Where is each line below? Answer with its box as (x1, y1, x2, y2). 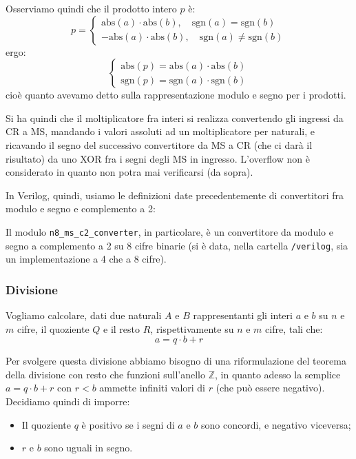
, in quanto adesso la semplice (215, 367, 341, 381)
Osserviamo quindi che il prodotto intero (6, 1, 177, 15)
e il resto (103, 321, 140, 336)
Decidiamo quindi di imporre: (6, 394, 130, 409)
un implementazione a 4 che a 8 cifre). (6, 252, 167, 266)
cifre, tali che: (265, 321, 323, 336)
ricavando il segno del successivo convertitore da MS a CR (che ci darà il (6, 137, 313, 152)
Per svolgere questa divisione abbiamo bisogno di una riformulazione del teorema (6, 354, 346, 368)
